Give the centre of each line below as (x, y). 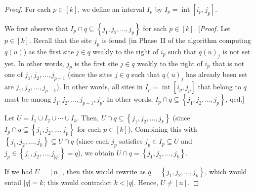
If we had (19, 171)
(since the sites (90, 74)
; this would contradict (78, 182)
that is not (228, 63)
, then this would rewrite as (104, 171)
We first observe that (36, 28)
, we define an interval (111, 9)
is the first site (96, 63)
